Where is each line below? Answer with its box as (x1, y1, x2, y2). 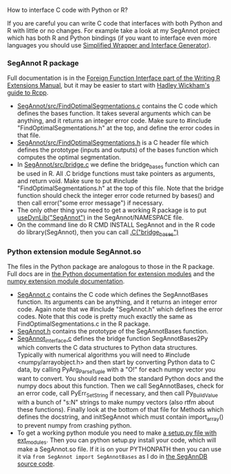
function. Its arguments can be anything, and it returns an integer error (16, 298, 218, 306)
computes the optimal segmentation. (16, 153, 122, 161)
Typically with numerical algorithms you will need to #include (16, 351, 190, 359)
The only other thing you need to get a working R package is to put (16, 206, 207, 214)
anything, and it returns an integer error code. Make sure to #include (16, 116, 212, 125)
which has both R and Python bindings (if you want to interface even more (7, 34, 218, 42)
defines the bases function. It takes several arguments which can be (16, 110, 211, 118)
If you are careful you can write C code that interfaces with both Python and (7, 19, 223, 27)
